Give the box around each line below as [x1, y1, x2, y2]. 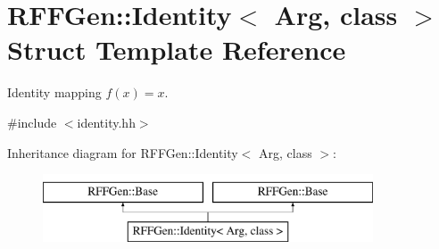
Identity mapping [7, 83, 102, 102]
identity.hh [77, 112, 136, 131]
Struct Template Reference [7, 31, 346, 68]
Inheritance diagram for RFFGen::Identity [7, 143, 238, 162]
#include [7, 112, 57, 131]
